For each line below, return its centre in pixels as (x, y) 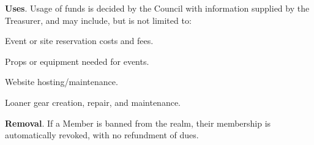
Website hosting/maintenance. (62, 82)
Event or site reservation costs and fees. (79, 41)
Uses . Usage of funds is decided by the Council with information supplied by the (157, 8)
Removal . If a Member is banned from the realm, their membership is (138, 123)
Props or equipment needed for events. (77, 61)
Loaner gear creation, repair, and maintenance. (93, 102)
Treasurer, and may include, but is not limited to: (98, 20)
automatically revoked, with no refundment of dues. (102, 135)
